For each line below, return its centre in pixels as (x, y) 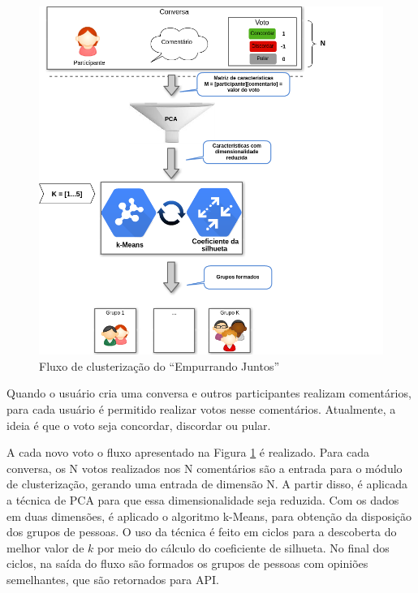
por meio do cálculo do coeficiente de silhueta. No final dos (243, 547)
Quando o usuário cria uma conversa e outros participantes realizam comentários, (209, 393)
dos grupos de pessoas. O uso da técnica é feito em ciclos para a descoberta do (202, 532)
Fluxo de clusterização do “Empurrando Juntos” (159, 365)
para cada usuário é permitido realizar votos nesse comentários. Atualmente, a (201, 409)
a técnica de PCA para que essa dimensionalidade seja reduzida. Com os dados (203, 500)
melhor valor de (45, 547)
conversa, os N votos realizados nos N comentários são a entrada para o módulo (205, 468)
